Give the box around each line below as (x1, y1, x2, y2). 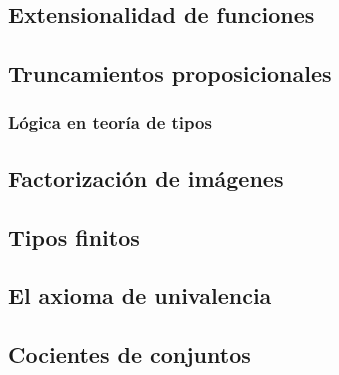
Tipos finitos (8, 221, 140, 252)
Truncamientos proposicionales (8, 58, 332, 89)
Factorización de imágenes (8, 162, 284, 193)
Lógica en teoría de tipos (8, 110, 212, 135)
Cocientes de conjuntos (8, 339, 251, 370)
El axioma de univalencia (8, 280, 272, 311)
